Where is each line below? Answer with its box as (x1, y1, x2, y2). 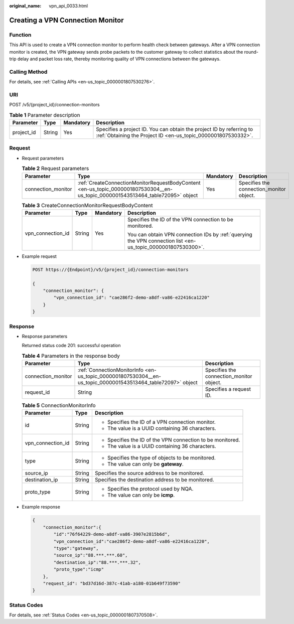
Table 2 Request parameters (22, 165, 89, 172)
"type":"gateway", (53, 546, 99, 551)
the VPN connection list (127, 237, 183, 244)
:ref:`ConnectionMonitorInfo (77, 367, 144, 374)
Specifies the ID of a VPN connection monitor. (107, 419, 216, 426)
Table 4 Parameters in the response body (22, 352, 120, 359)
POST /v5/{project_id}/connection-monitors (9, 102, 100, 108)
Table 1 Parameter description (9, 111, 80, 118)
